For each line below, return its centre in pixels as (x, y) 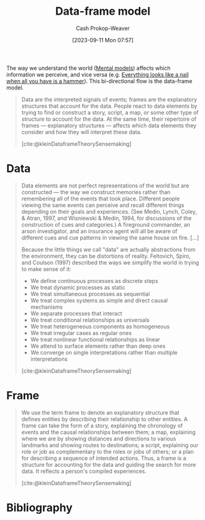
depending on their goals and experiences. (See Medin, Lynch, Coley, (109, 211)
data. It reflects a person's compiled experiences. (84, 471)
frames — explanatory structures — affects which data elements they (109, 125)
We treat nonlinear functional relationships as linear (95, 339)
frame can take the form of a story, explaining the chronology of (102, 425)
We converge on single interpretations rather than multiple (104, 352)
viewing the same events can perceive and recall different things (103, 205)
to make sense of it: (46, 269)
